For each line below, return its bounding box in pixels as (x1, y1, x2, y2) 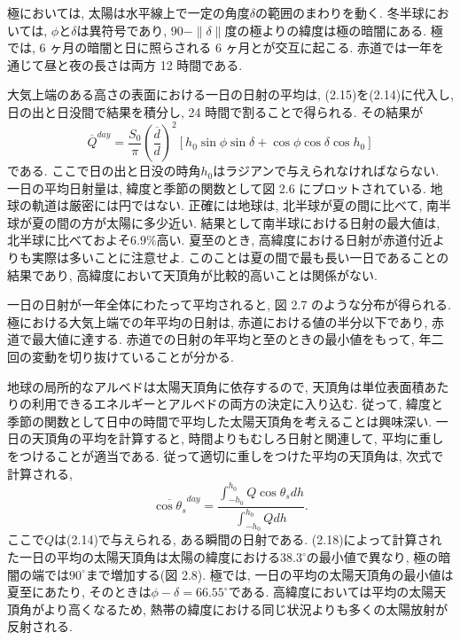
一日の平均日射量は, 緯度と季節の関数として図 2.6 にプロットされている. (7, 178, 426, 197)
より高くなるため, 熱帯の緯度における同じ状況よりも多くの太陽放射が (43, 599, 448, 618)
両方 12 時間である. (130, 55, 243, 74)
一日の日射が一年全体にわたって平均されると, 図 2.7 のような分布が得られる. (7, 295, 451, 314)
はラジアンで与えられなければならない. (213, 161, 440, 180)
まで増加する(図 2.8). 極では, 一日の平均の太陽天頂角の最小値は (85, 565, 454, 583)
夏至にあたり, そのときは (7, 582, 152, 601)
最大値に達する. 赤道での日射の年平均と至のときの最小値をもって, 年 (31, 330, 432, 348)
